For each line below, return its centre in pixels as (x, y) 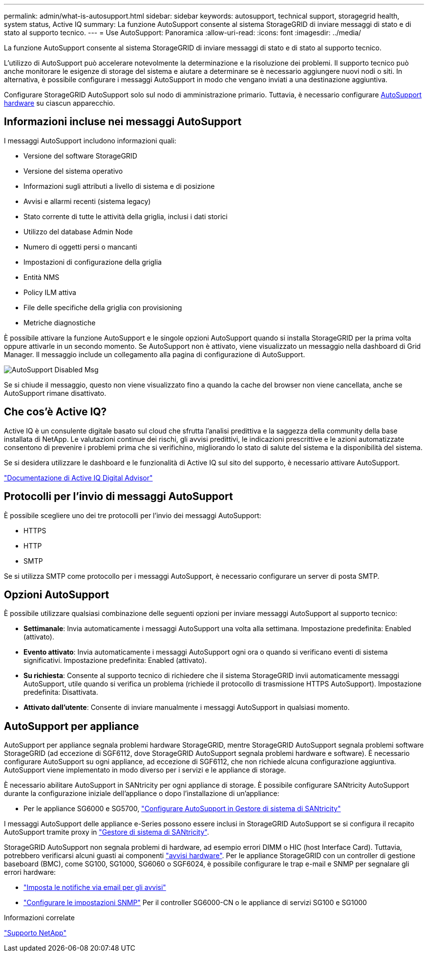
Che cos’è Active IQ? (55, 412)
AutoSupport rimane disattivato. (55, 393)
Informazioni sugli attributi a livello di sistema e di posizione (119, 186)
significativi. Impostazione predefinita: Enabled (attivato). (115, 660)
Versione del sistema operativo (73, 171)
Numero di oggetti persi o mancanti (80, 247)
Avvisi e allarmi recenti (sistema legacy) (87, 201)
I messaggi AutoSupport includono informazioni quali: (90, 140)
